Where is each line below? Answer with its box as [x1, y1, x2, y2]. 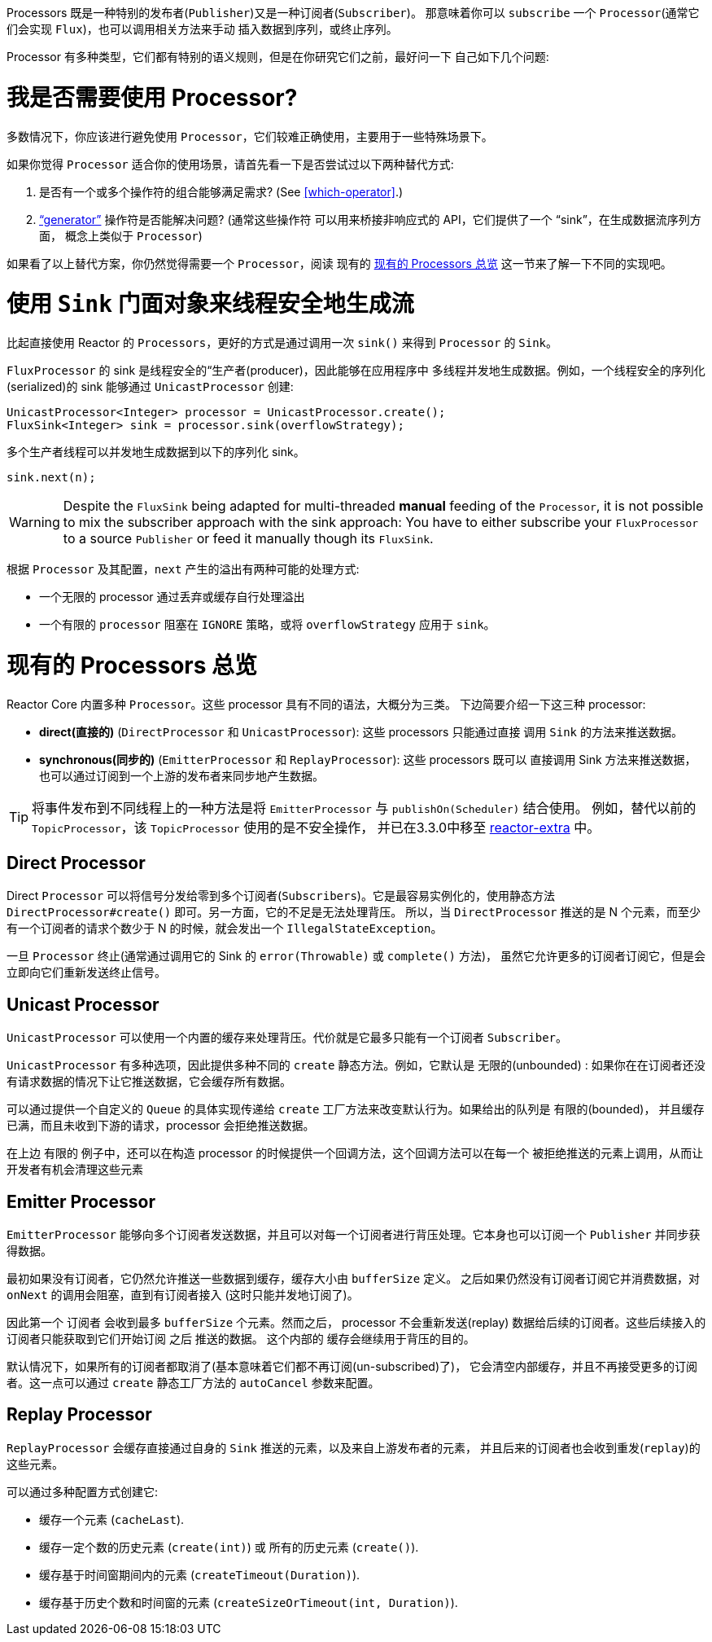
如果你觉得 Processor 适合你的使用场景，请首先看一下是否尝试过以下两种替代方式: [7, 156, 454, 171]
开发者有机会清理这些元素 [7, 1162, 143, 1177]
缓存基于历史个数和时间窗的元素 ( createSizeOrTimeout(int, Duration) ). [39, 1595, 458, 1609]
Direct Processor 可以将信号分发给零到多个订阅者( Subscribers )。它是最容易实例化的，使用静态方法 [7, 889, 555, 903]
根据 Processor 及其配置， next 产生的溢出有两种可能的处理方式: [7, 562, 360, 576]
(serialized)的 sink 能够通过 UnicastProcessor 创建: [7, 380, 294, 393]
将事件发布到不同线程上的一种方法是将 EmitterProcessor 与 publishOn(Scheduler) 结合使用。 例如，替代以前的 [32, 799, 697, 816]
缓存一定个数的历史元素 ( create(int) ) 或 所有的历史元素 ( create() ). [39, 1539, 419, 1554]
